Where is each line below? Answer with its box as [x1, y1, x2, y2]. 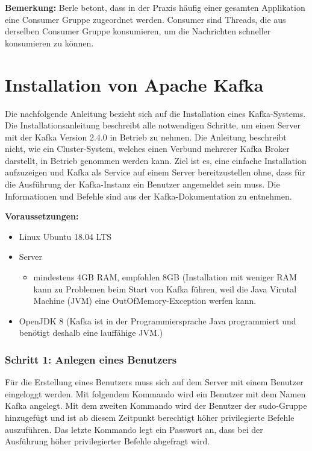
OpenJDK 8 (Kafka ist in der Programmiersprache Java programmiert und [19, 314, 296, 327]
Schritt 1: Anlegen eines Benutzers [5, 352, 177, 367]
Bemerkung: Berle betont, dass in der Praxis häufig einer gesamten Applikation [5, 1, 305, 13]
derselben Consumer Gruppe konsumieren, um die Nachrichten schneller [5, 25, 271, 37]
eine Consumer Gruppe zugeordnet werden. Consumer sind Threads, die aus [5, 13, 286, 25]
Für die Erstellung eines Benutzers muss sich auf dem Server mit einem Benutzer [5, 376, 304, 388]
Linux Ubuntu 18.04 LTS [19, 230, 112, 242]
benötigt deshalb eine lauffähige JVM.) [19, 326, 163, 339]
